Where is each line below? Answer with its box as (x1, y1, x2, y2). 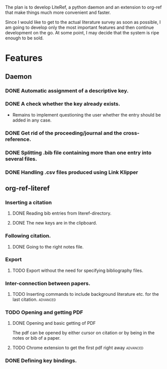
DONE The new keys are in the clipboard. (12, 220, 97, 226)
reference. (5, 135, 31, 142)
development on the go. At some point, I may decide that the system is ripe (5, 30, 160, 35)
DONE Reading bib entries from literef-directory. (12, 210, 112, 216)
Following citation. (5, 233, 51, 240)
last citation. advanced (12, 296, 56, 303)
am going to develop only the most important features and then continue (5, 24, 154, 30)
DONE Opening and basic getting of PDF (12, 320, 96, 326)
